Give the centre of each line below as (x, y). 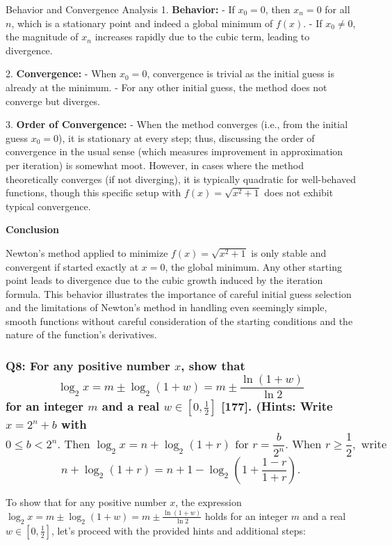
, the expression (209, 501)
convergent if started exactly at (72, 266)
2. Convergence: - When (61, 73)
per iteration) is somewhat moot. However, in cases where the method (155, 165)
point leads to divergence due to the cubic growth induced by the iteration (164, 280)
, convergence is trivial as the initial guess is (240, 73)
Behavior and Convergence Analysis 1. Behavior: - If (120, 9)
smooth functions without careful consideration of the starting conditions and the (179, 321)
